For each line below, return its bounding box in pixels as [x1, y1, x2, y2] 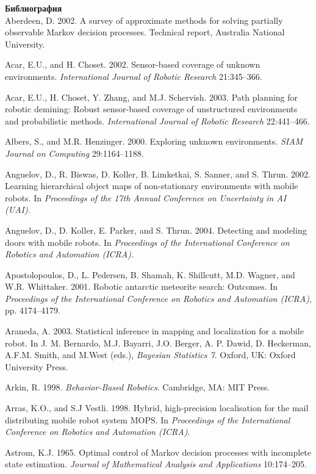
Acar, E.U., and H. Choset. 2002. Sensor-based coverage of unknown [5, 58, 260, 71]
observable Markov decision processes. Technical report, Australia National [5, 26, 285, 38]
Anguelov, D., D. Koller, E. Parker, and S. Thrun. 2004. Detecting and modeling [5, 223, 307, 236]
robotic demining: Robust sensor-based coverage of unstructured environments [5, 102, 298, 115]
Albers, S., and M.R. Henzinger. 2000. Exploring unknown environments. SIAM [5, 135, 303, 148]
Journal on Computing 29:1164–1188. [5, 146, 144, 159]
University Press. [5, 360, 68, 373]
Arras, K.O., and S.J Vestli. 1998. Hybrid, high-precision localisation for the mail [5, 401, 309, 414]
